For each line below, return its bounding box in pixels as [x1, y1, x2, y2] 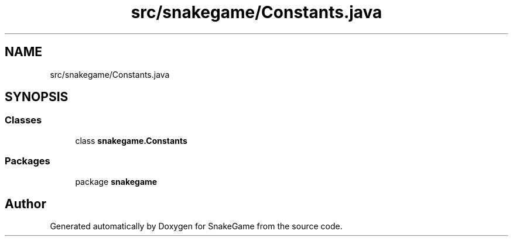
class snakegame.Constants [75, 135, 187, 146]
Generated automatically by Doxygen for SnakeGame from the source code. [50, 221, 343, 232]
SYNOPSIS [5, 89, 69, 105]
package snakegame [75, 176, 158, 187]
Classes [5, 114, 42, 126]
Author [5, 196, 46, 211]
